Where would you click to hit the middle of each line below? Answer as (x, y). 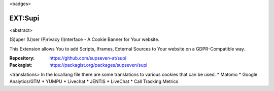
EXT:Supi (24, 18)
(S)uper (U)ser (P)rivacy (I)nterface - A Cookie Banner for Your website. (84, 39)
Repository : (22, 58)
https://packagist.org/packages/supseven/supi (98, 65)
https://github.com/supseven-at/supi (88, 58)
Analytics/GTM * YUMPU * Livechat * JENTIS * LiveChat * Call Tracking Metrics (94, 81)
